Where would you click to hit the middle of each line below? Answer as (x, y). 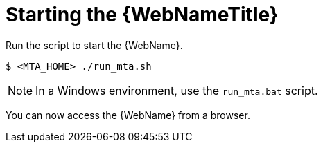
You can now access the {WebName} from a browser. (128, 115)
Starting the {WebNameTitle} (142, 15)
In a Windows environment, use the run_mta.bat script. (177, 90)
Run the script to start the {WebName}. (94, 45)
